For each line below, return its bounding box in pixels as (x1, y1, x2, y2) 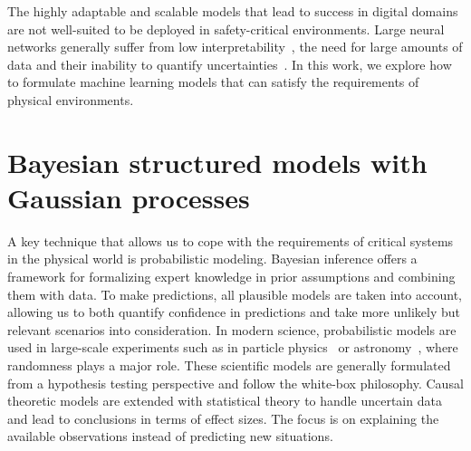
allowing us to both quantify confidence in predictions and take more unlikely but (7, 302, 461, 321)
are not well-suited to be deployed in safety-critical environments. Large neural (7, 19, 445, 38)
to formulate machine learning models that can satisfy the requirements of (7, 72, 419, 91)
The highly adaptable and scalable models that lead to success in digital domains (7, 2, 458, 20)
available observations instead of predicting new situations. (7, 427, 333, 446)
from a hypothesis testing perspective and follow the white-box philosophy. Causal (7, 373, 464, 392)
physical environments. (7, 90, 134, 109)
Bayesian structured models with (7, 143, 428, 180)
